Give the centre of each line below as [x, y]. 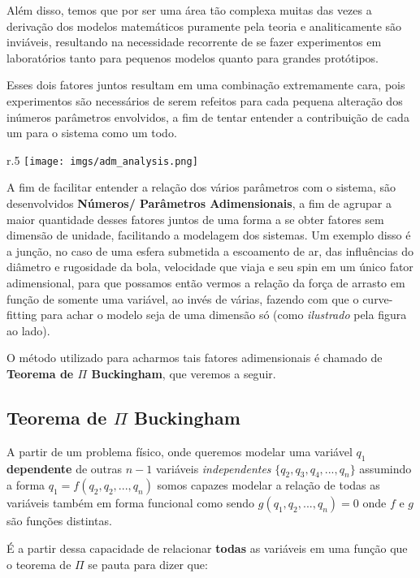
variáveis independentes [213, 468]
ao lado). [28, 330]
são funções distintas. [59, 521]
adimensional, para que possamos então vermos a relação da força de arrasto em [206, 282]
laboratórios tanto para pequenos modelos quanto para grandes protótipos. [193, 57]
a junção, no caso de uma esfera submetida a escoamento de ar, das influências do [210, 250]
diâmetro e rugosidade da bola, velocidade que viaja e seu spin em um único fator [210, 267]
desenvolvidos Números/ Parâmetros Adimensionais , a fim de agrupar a [199, 203]
